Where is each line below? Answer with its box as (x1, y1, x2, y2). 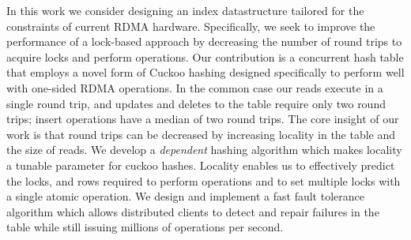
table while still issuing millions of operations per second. (6, 219, 284, 235)
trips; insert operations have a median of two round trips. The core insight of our (6, 111, 399, 127)
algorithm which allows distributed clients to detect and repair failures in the (6, 203, 379, 219)
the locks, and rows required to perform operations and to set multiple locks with (6, 172, 401, 189)
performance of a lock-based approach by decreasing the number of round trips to (6, 33, 402, 50)
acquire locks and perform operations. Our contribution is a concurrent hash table (6, 48, 404, 65)
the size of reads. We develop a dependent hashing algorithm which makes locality (6, 141, 402, 158)
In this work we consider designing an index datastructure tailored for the (6, 2, 364, 18)
